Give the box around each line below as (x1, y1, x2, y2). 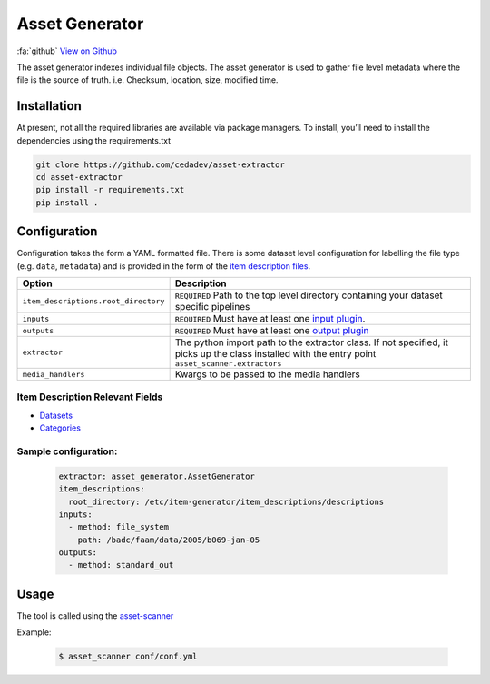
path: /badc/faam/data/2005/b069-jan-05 (77, 534, 260, 545)
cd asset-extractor (35, 173, 122, 182)
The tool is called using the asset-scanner (16, 610, 174, 621)
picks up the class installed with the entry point (174, 348, 377, 361)
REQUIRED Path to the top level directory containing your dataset (174, 289, 444, 302)
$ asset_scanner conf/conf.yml (58, 651, 199, 662)
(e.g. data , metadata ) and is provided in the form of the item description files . (16, 260, 311, 272)
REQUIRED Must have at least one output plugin (174, 324, 369, 337)
